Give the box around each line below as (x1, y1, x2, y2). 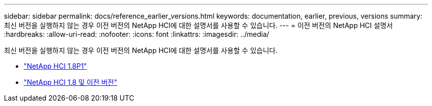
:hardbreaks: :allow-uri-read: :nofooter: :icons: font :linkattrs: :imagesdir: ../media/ (4, 30, 269, 38)
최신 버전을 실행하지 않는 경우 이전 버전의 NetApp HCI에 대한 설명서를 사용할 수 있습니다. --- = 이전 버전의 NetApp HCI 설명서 (4, 21, 393, 29)
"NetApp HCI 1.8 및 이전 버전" (24, 78, 117, 86)
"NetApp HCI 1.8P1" (24, 62, 87, 70)
